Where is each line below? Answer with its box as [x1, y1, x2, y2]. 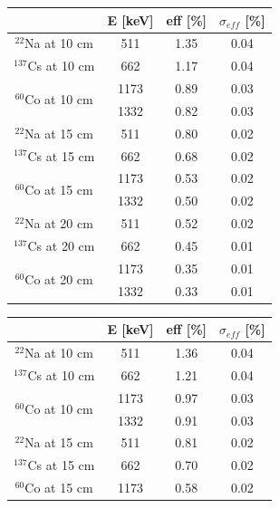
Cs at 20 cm [27, 235, 95, 254]
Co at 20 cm [24, 270, 93, 289]
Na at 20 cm [24, 214, 93, 233]
